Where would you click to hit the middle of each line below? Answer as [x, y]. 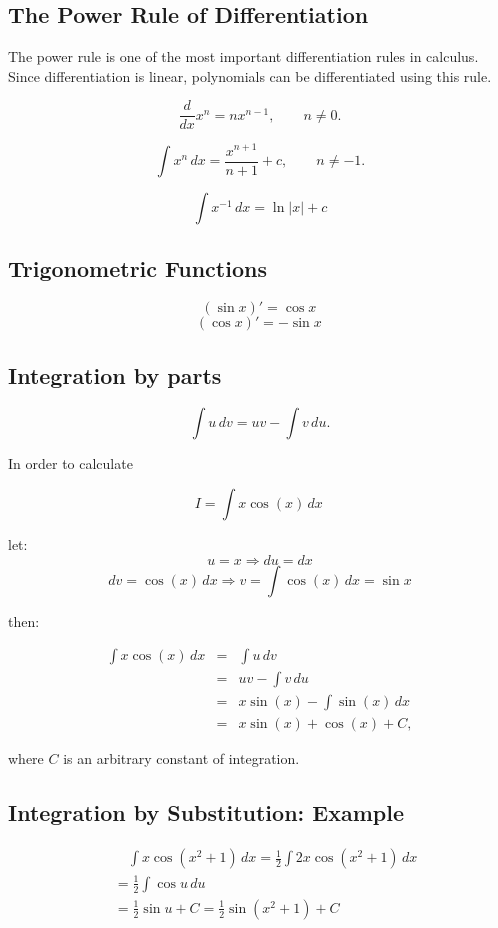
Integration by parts [115, 374]
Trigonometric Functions [137, 268]
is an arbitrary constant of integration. [181, 758]
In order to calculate [70, 463]
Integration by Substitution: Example [206, 812]
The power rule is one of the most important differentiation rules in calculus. [243, 56]
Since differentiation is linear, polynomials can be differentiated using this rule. [250, 75]
